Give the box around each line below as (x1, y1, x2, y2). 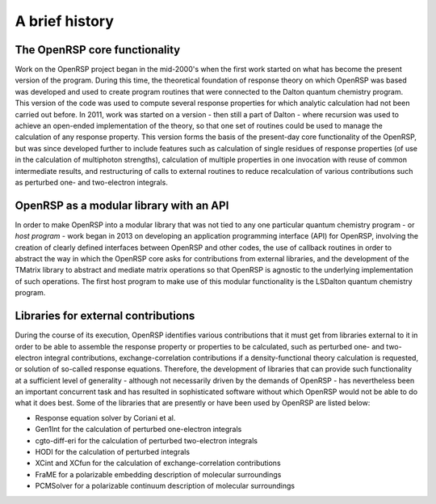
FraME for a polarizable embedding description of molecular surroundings (35, 469, 282, 479)
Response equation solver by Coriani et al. (35, 413, 176, 422)
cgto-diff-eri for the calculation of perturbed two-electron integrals (35, 435, 258, 445)
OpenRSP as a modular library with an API (15, 198, 229, 212)
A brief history (15, 12, 115, 30)
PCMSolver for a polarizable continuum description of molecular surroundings (35, 481, 296, 491)
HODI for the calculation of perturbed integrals (35, 447, 190, 457)
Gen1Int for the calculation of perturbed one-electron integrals (35, 425, 242, 434)
